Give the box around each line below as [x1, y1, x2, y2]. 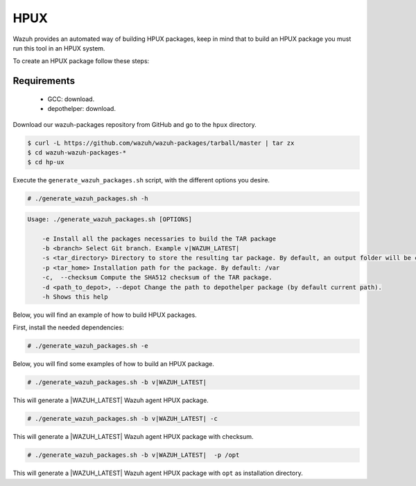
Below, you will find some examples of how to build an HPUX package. [12, 360, 215, 368]
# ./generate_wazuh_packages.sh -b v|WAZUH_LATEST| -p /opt [27, 451, 240, 459]
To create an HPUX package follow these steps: [12, 57, 150, 65]
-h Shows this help [42, 293, 109, 301]
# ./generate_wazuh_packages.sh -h [27, 195, 148, 202]
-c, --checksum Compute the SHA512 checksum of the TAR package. [42, 274, 273, 281]
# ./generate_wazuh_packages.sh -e [27, 342, 148, 350]
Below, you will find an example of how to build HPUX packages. [12, 311, 197, 319]
